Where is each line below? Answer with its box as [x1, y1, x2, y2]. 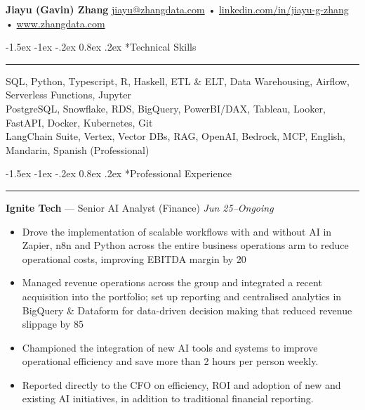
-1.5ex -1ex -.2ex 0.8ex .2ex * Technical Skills [6, 39, 197, 54]
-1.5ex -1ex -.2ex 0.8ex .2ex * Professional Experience [6, 166, 232, 181]
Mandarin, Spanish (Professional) [6, 142, 150, 157]
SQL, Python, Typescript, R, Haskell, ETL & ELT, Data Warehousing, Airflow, [6, 73, 350, 88]
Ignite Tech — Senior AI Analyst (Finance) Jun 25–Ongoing [6, 200, 274, 214]
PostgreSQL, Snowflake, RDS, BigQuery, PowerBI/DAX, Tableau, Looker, [6, 101, 326, 115]
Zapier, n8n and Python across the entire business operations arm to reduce [22, 238, 349, 252]
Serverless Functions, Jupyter [6, 87, 131, 102]
